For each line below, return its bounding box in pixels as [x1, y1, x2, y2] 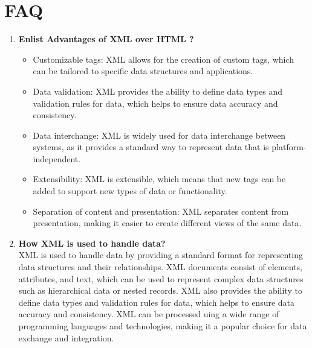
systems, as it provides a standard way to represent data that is [33, 141, 269, 153]
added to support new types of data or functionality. [33, 185, 227, 197]
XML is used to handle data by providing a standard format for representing [18, 248, 303, 261]
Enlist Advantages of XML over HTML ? [18, 33, 194, 45]
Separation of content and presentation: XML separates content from [33, 204, 289, 217]
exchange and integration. [18, 331, 114, 344]
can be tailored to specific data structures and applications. [33, 65, 253, 77]
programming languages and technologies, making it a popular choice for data [18, 320, 307, 332]
